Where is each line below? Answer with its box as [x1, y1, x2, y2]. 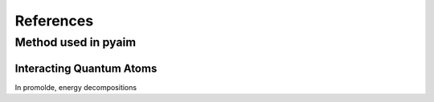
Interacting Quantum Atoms [14, 61, 158, 75]
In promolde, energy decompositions [14, 82, 137, 92]
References [14, 12, 94, 29]
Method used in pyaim [14, 35, 137, 49]
